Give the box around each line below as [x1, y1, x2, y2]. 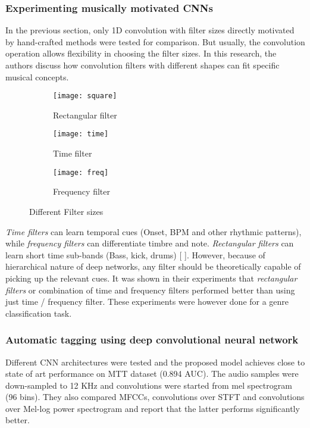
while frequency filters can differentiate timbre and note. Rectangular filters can [5, 237, 294, 249]
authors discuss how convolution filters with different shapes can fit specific [5, 59, 280, 71]
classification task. [5, 307, 72, 319]
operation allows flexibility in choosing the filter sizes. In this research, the [5, 47, 277, 60]
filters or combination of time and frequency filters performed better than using [5, 283, 295, 296]
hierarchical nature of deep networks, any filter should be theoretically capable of [5, 260, 301, 273]
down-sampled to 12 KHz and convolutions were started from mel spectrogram [5, 379, 292, 391]
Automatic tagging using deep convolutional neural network [5, 332, 299, 347]
